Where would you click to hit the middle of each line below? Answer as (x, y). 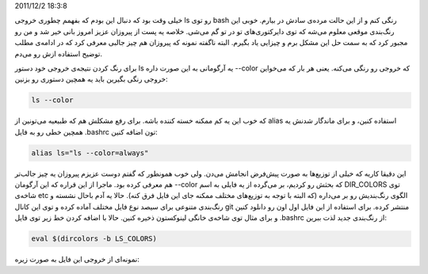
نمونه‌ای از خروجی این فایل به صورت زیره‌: (77, 259)
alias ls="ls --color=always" (90, 153)
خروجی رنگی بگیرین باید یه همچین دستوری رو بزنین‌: (91, 79)
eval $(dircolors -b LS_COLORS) (94, 239)
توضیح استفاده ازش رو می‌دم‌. (59, 53)
